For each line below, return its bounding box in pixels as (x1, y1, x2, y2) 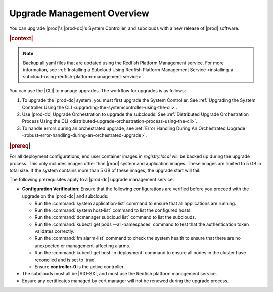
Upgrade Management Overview (9, 8, 149, 19)
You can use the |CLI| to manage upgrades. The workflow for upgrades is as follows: (9, 87, 186, 93)
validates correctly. (34, 228, 75, 234)
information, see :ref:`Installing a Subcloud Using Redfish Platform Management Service (23, 66, 206, 73)
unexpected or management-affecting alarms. (34, 242, 131, 249)
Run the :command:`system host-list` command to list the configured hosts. (34, 207, 192, 213)
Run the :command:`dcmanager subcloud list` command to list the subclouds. (34, 214, 196, 220)
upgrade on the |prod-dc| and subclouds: (22, 193, 109, 199)
